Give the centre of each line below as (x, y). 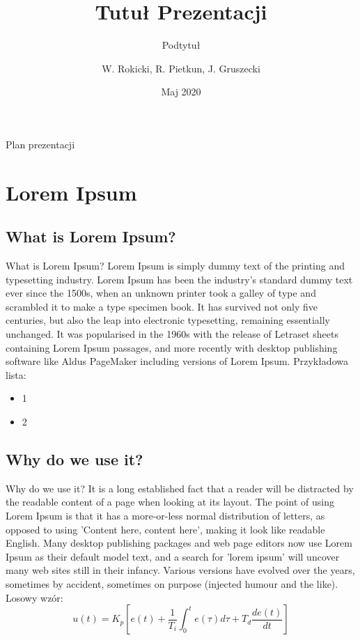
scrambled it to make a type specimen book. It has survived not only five (162, 306)
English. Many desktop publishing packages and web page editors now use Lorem (179, 543)
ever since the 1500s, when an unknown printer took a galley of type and (161, 293)
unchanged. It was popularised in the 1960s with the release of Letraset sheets (172, 334)
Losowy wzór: (34, 597)
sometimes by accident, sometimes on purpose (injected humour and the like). (172, 583)
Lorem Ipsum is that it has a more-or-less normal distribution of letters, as (165, 515)
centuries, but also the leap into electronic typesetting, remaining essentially (168, 320)
